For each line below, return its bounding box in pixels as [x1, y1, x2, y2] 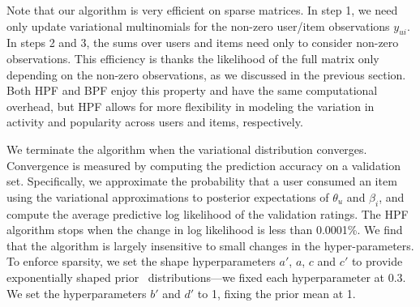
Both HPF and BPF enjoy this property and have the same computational [6, 82, 378, 99]
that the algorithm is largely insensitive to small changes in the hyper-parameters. [6, 237, 414, 254]
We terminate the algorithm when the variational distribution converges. [6, 140, 367, 157]
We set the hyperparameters [6, 284, 147, 301]
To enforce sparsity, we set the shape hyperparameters [6, 253, 276, 270]
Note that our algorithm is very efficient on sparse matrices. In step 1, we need [6, 2, 398, 18]
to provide [351, 253, 403, 270]
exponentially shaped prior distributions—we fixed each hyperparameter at [6, 268, 385, 285]
